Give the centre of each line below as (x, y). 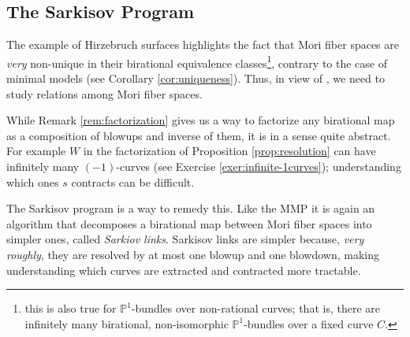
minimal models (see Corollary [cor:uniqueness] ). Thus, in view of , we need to (196, 78)
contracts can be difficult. (133, 181)
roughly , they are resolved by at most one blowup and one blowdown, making (193, 254)
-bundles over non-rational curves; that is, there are (255, 308)
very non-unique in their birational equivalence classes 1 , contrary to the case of (197, 61)
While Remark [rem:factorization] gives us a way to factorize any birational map (201, 120)
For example (36, 151)
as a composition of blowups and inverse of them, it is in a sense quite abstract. (199, 135)
